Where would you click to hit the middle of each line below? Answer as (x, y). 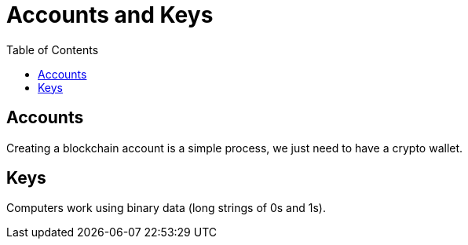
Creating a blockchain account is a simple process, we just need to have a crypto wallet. (235, 148)
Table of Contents (53, 49)
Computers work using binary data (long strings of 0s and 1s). (166, 208)
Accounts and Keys (110, 15)
